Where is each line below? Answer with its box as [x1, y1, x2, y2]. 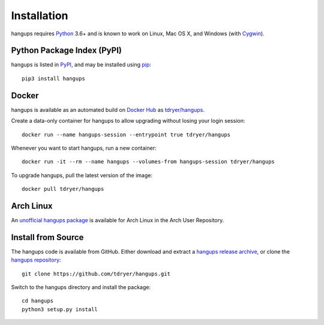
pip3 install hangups [22, 75, 85, 82]
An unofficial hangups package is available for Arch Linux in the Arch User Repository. [11, 217, 224, 224]
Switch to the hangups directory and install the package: [11, 284, 151, 291]
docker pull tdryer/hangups [22, 186, 104, 193]
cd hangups [22, 297, 54, 305]
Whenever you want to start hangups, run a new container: [11, 144, 157, 151]
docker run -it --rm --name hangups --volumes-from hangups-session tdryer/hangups [22, 159, 275, 165]
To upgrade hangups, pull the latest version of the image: [11, 171, 153, 179]
